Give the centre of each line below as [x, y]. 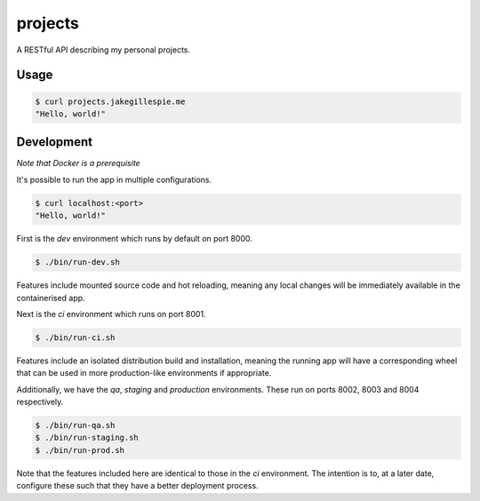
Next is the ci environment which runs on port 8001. [111, 314]
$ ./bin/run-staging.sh [87, 438]
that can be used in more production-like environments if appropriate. [144, 373]
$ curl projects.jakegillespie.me [110, 101]
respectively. [40, 402]
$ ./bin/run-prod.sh [80, 450]
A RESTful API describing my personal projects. [104, 50]
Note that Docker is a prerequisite [79, 163]
